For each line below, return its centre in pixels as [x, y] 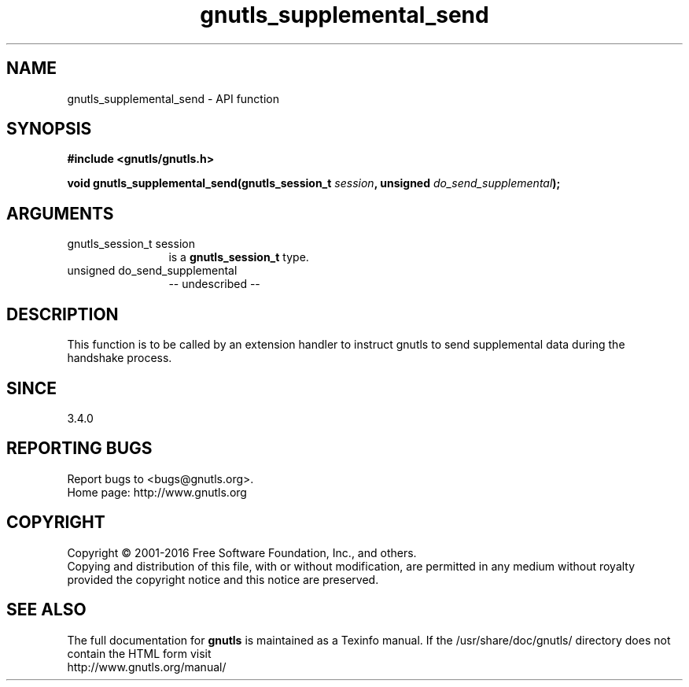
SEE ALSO [46, 610]
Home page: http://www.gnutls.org [157, 492]
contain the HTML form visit [139, 653]
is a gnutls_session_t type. [239, 257]
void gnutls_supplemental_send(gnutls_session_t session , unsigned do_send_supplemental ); [314, 183]
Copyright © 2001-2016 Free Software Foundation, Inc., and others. [242, 552]
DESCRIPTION [63, 314]
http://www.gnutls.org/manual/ [147, 667]
